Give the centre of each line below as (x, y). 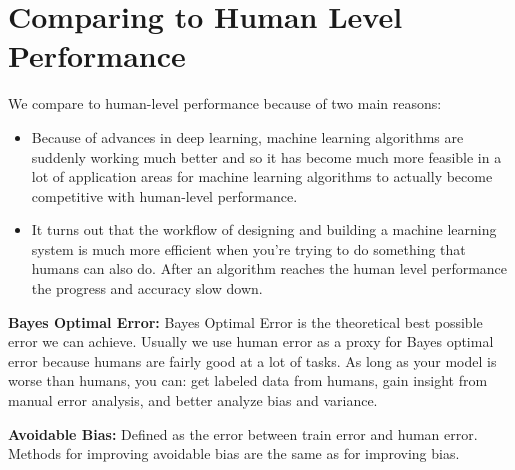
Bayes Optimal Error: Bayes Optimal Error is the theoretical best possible (245, 321)
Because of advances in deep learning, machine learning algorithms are (247, 136)
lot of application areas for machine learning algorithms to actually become (262, 176)
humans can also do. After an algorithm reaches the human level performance (269, 268)
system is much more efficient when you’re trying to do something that (248, 248)
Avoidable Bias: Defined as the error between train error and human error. (243, 433)
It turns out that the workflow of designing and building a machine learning (264, 229)
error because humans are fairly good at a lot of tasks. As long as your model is (252, 360)
